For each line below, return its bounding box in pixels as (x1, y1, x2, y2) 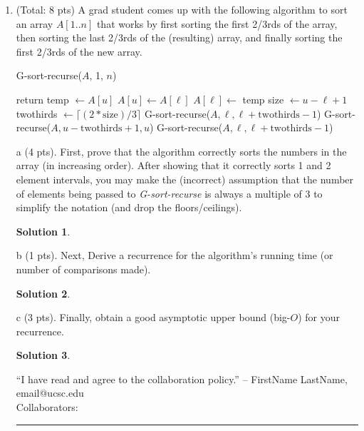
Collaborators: (16, 400, 78, 415)
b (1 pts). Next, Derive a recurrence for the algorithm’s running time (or (16, 248, 333, 263)
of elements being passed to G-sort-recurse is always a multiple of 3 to (16, 186, 323, 201)
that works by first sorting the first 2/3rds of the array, (96, 16, 338, 31)
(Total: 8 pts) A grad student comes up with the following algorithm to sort (16, 2, 348, 16)
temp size (242, 91, 284, 106)
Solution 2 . (16, 285, 71, 300)
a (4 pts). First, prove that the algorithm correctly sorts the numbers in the (16, 143, 347, 158)
